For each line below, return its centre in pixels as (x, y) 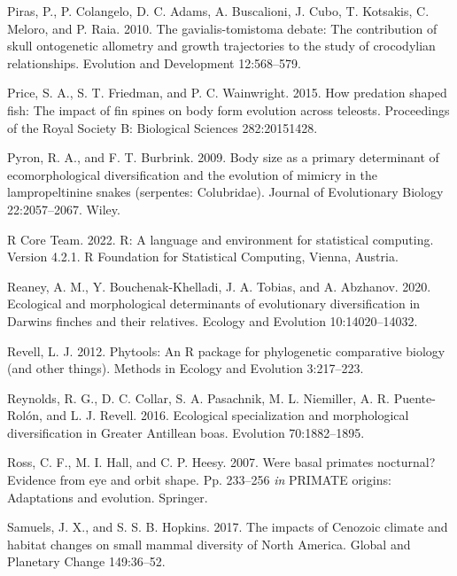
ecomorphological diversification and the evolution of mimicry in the (192, 174)
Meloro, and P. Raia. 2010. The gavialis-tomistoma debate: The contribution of (222, 28)
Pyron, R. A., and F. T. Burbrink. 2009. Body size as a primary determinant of (223, 157)
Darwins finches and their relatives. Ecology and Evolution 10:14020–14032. (213, 320)
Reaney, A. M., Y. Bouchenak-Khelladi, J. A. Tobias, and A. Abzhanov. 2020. (219, 286)
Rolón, (25, 415)
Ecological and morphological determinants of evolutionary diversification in (214, 304)
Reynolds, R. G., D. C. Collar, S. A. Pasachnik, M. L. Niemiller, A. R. (199, 397)
